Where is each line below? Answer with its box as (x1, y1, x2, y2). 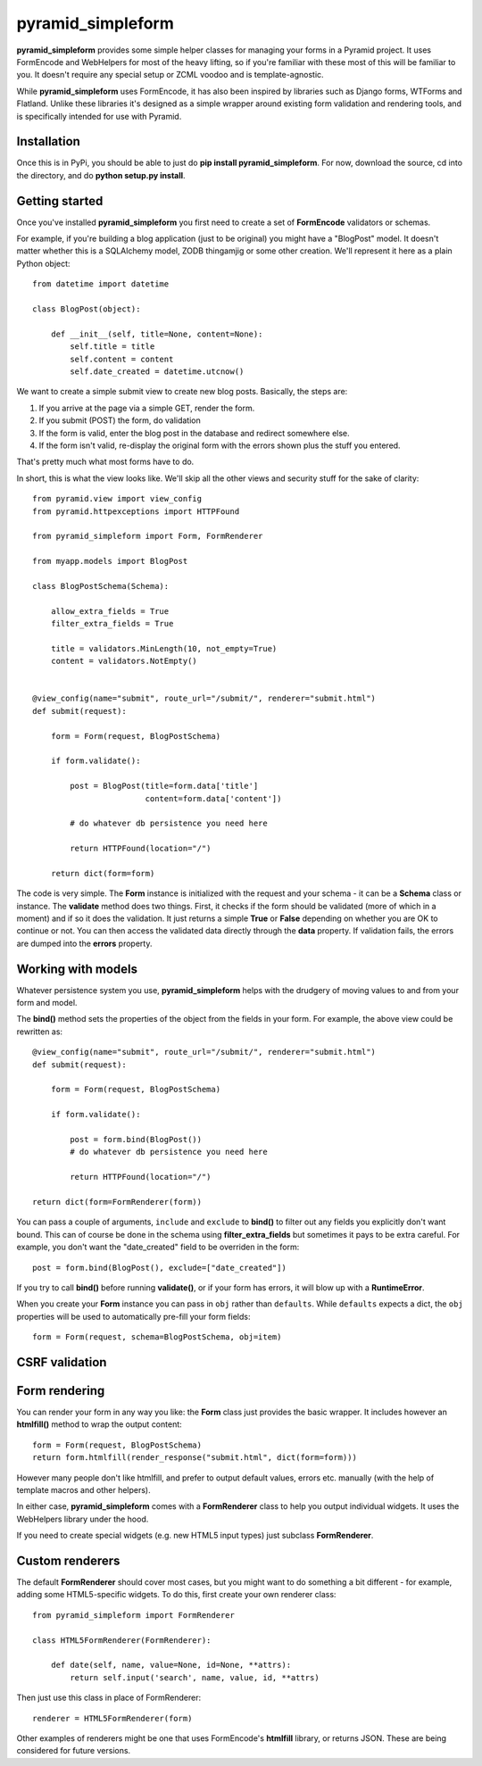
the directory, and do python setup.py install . (16, 170, 187, 180)
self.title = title (70, 342, 155, 352)
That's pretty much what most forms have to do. (16, 456, 195, 468)
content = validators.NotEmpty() (50, 656, 198, 667)
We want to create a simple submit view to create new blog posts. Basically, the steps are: (16, 386, 348, 397)
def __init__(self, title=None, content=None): (50, 328, 263, 339)
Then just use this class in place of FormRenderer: (16, 1692, 201, 1704)
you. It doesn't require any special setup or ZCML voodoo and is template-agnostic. (16, 70, 325, 80)
